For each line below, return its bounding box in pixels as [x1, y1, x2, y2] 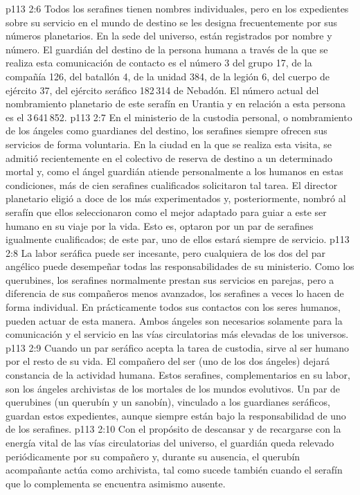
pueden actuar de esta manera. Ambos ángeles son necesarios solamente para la [6, 313, 343, 327]
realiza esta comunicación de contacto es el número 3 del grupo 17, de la [6, 55, 312, 70]
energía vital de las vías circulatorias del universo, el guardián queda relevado [6, 435, 334, 449]
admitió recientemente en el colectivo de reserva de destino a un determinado [6, 150, 332, 165]
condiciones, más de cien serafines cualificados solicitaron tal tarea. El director [6, 177, 338, 192]
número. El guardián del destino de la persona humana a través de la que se [6, 42, 328, 56]
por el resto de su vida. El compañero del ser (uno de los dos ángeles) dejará [6, 354, 330, 368]
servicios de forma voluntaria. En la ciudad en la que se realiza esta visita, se [6, 136, 332, 151]
